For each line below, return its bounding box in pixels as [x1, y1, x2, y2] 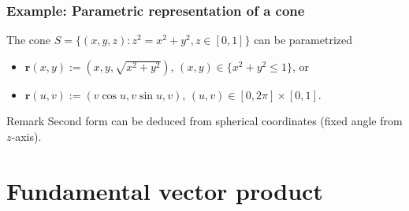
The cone [6, 31, 50, 48]
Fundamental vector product [6, 174, 323, 206]
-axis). [11, 128, 42, 144]
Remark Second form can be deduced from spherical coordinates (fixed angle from [6, 113, 403, 129]
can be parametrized [254, 31, 353, 48]
